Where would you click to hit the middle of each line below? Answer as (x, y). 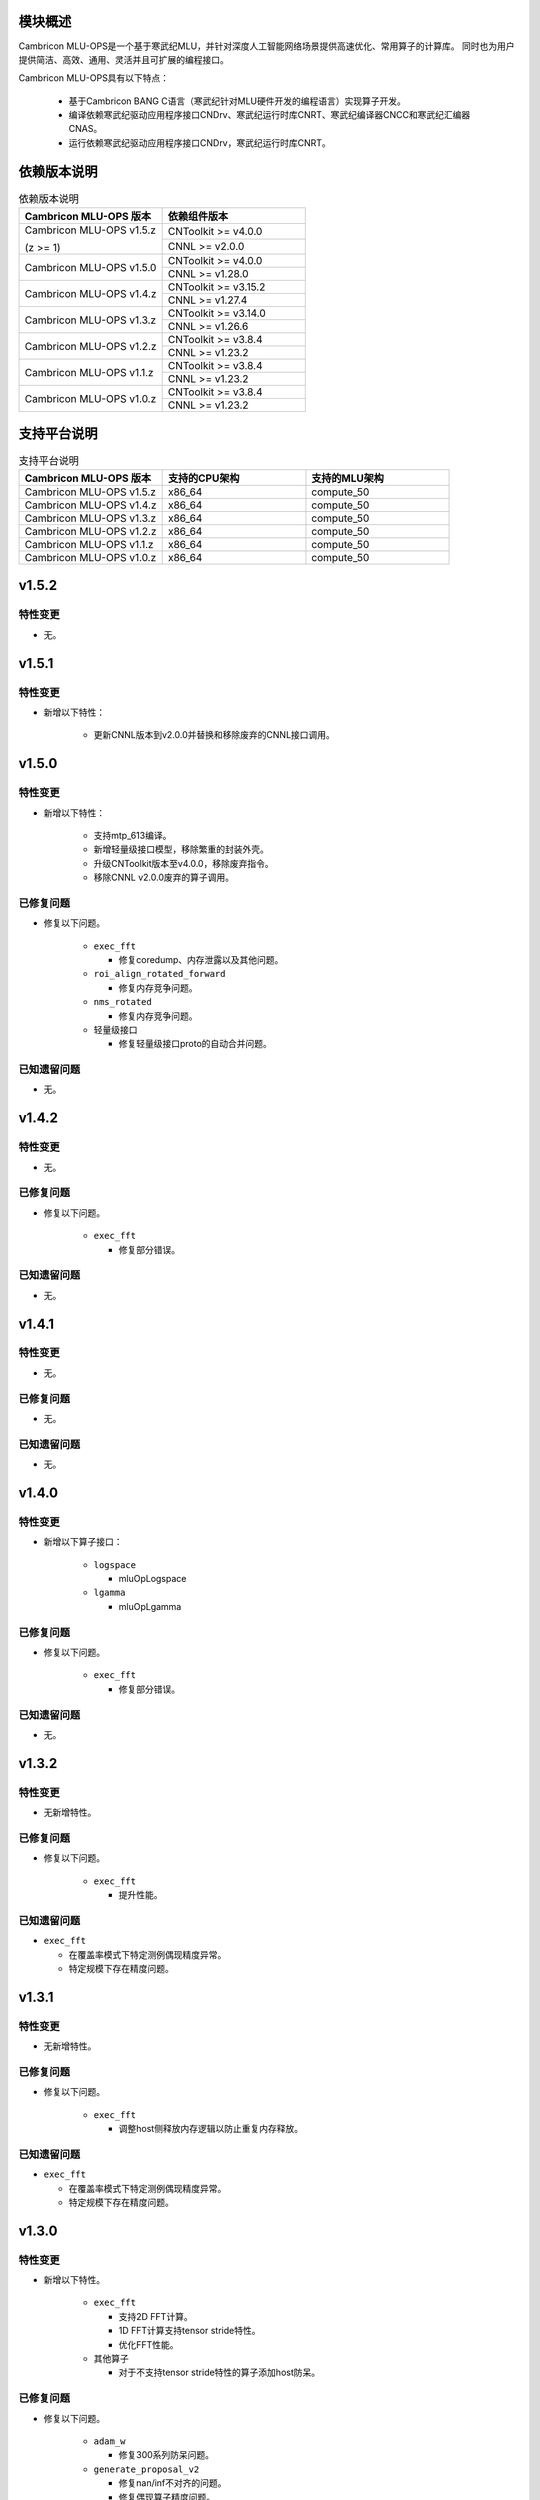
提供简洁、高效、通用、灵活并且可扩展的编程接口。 (123, 59)
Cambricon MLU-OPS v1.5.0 (90, 267)
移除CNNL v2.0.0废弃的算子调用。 (164, 877)
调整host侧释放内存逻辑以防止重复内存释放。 (211, 2128)
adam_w (109, 2441)
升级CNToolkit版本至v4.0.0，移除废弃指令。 (183, 863)
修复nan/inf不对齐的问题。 (172, 2483)
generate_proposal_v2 (146, 2469)
